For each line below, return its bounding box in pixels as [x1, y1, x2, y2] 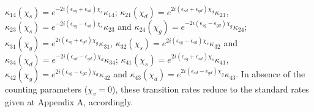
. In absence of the [236, 68, 305, 80]
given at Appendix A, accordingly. [5, 95, 133, 108]
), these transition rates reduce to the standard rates [112, 83, 309, 96]
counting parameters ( [5, 83, 88, 96]
